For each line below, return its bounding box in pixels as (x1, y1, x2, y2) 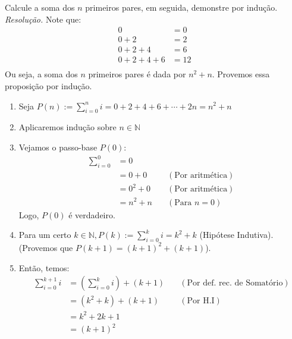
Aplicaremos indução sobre (18, 121, 117, 133)
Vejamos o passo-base (18, 140, 98, 153)
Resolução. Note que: (5, 12, 81, 25)
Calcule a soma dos (5, 1, 75, 13)
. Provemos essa (212, 68, 270, 80)
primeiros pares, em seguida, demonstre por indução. (85, 1, 278, 13)
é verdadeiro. (68, 208, 115, 221)
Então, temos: (18, 261, 70, 274)
